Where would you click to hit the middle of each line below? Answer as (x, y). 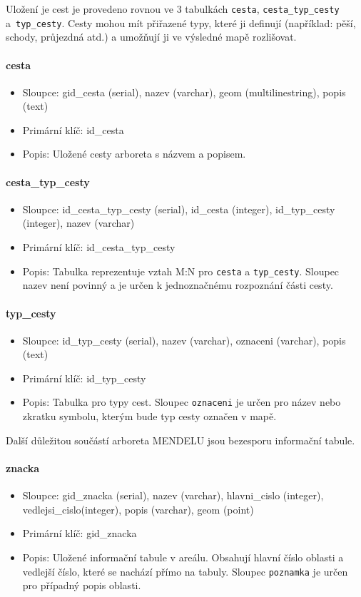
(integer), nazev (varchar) (78, 223)
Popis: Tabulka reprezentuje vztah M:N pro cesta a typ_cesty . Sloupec (181, 271)
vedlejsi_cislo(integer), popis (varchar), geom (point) (138, 509)
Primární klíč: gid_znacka (80, 533)
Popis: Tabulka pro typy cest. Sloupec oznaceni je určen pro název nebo (182, 402)
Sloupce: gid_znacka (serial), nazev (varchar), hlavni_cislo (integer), (173, 495)
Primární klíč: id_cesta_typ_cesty (99, 247)
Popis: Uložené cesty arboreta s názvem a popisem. (134, 154)
